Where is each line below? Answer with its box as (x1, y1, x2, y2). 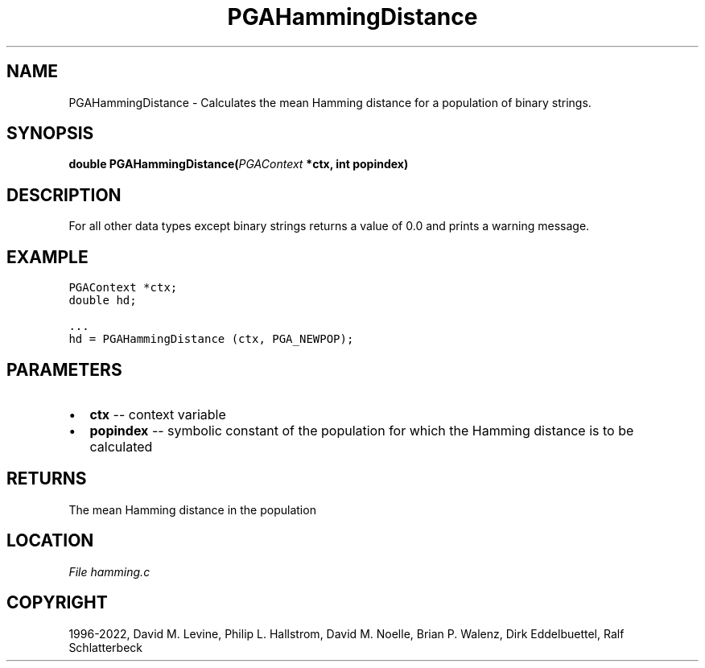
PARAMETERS (6, 359, 122, 380)
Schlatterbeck (68, 640, 142, 654)
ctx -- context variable (89, 406, 226, 423)
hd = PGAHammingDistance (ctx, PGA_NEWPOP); (68, 332, 354, 346)
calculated (89, 438, 153, 455)
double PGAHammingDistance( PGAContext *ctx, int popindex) (68, 157, 409, 171)
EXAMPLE (6, 246, 89, 267)
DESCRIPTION (6, 184, 122, 205)
